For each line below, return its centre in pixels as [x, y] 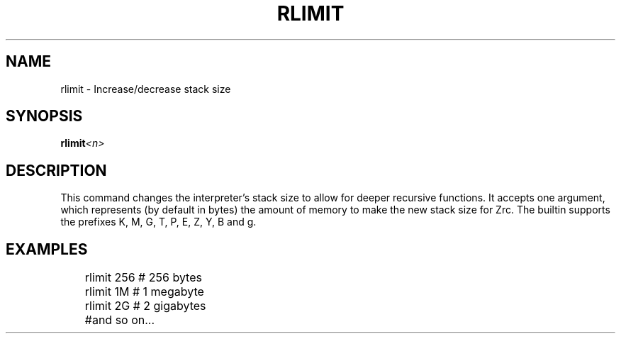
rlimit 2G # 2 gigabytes [145, 306]
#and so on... [120, 320]
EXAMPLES [47, 249]
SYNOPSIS [44, 116]
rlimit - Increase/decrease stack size [146, 89]
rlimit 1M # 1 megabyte [144, 292]
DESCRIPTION [56, 170]
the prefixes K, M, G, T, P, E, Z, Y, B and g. [158, 222]
